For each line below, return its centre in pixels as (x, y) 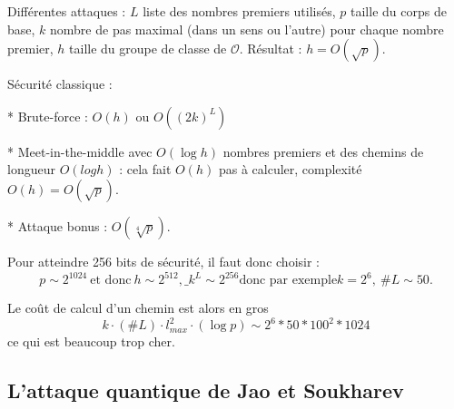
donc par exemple (288, 281)
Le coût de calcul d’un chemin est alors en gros (138, 308)
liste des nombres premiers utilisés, (239, 11)
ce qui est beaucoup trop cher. (91, 341)
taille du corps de (399, 11)
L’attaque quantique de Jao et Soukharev (206, 390)
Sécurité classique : (60, 84)
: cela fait (145, 169)
